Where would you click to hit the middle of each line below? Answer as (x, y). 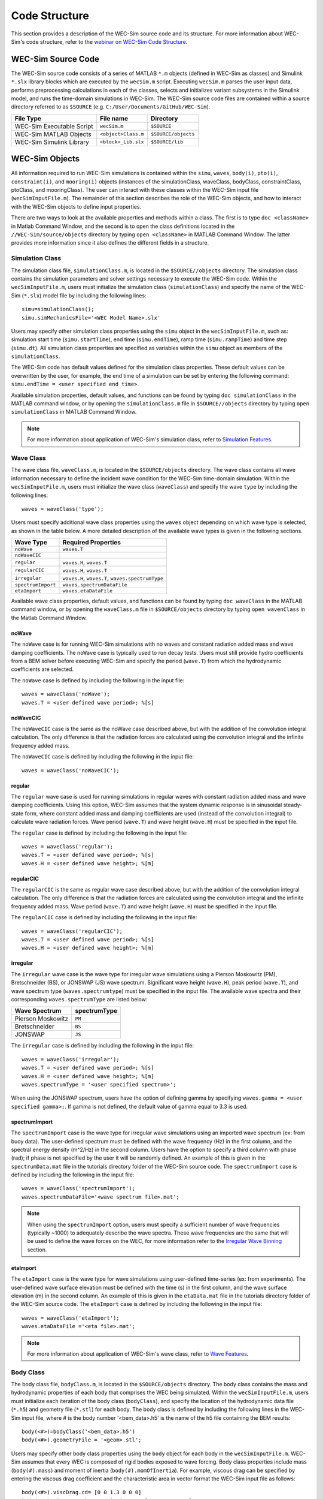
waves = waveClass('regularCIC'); (72, 931)
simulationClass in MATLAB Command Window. (74, 412)
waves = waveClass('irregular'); (71, 1059)
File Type (28, 118)
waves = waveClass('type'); (63, 509)
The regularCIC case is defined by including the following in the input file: (104, 917)
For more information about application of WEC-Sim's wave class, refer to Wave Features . (138, 1354)
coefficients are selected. (42, 669)
